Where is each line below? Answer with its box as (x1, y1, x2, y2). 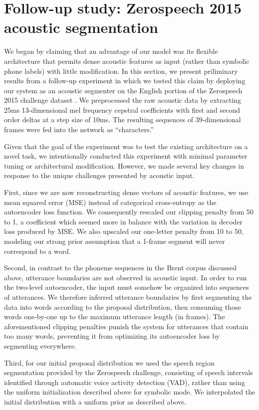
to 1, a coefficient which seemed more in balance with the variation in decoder (4, 216, 243, 226)
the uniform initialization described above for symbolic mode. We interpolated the (4, 387, 256, 397)
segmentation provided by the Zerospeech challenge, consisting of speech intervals (4, 367, 253, 378)
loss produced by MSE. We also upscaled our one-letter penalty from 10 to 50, (4, 226, 244, 236)
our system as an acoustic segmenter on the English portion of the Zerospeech (4, 85, 243, 95)
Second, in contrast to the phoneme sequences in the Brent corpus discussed (4, 262, 237, 273)
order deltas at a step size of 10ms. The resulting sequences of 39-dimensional (4, 114, 241, 125)
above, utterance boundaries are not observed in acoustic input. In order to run (4, 272, 247, 282)
